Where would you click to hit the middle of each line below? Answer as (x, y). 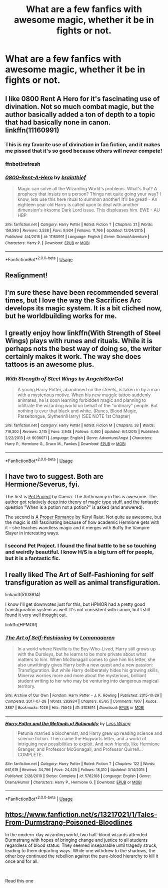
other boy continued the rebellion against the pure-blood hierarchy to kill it (82, 856)
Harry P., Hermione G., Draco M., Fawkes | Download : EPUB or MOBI (65, 444)
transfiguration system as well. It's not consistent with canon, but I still (77, 610)
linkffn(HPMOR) (21, 625)
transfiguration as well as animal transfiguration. (83, 582)
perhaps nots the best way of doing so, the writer (83, 349)
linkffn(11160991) (32, 130)
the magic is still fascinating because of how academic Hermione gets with (82, 522)
